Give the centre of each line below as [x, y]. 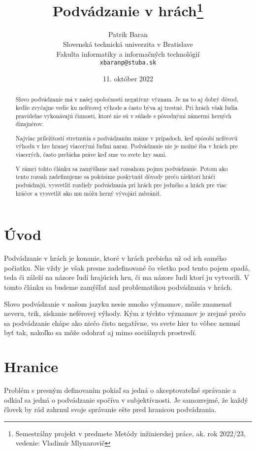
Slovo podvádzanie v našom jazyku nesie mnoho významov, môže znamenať [118, 303]
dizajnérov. [30, 124]
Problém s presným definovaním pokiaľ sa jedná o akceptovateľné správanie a [120, 390]
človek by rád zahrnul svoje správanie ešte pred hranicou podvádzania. [110, 409]
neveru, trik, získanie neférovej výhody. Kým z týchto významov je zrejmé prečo [125, 313]
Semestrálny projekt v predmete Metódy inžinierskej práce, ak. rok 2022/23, [130, 433]
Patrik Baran [128, 34]
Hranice [31, 366]
